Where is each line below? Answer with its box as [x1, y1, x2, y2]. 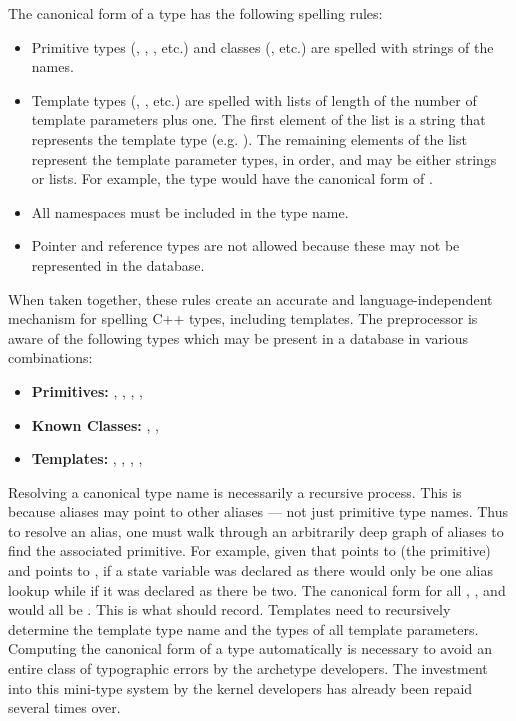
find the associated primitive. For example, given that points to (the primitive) [8, 540, 491, 561]
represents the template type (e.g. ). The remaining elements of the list [31, 128, 467, 149]
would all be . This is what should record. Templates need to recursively [8, 599, 451, 620]
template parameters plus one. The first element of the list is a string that [31, 109, 486, 130]
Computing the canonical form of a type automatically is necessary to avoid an [8, 638, 493, 659]
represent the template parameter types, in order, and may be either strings [31, 148, 497, 169]
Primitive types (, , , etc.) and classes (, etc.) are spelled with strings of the [31, 36, 494, 57]
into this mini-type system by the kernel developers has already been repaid [8, 677, 473, 698]
